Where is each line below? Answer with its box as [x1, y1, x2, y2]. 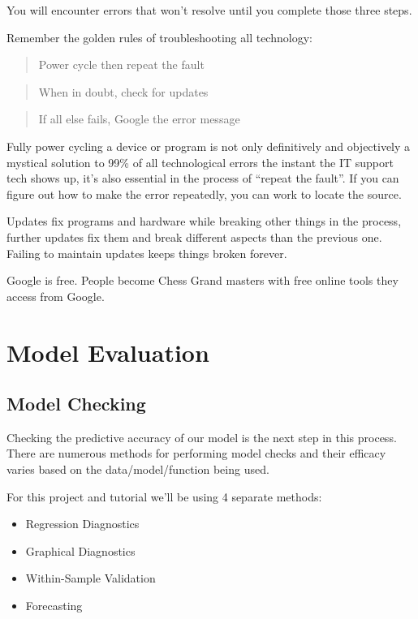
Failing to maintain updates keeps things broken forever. [6, 244, 287, 261]
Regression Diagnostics [25, 515, 140, 532]
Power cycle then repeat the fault [38, 56, 205, 73]
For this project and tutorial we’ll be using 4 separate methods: [6, 488, 322, 505]
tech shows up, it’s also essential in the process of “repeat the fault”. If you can [6, 170, 399, 187]
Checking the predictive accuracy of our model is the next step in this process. [6, 428, 397, 445]
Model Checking [6, 391, 146, 416]
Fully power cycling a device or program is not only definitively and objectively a [6, 137, 411, 154]
